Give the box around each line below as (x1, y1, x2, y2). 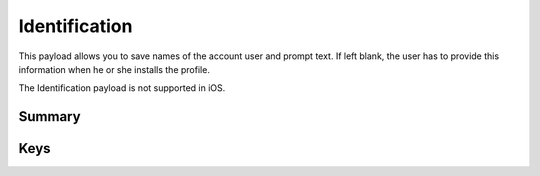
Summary (18, 108, 81, 125)
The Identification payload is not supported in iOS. (18, 82, 226, 94)
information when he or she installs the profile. (18, 63, 210, 75)
